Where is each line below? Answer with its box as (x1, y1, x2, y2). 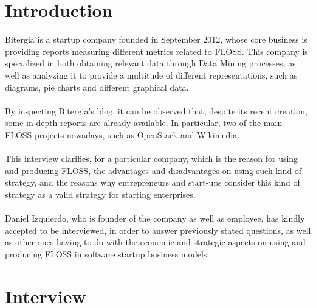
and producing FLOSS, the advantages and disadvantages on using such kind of (5, 164, 302, 177)
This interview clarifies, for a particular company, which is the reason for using (5, 152, 298, 165)
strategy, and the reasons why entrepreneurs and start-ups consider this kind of (5, 176, 300, 189)
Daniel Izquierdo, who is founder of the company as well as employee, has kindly (5, 212, 305, 225)
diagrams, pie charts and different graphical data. (5, 80, 189, 93)
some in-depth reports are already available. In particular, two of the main (5, 116, 283, 129)
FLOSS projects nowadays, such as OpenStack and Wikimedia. (5, 128, 240, 141)
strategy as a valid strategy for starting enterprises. (5, 187, 196, 200)
